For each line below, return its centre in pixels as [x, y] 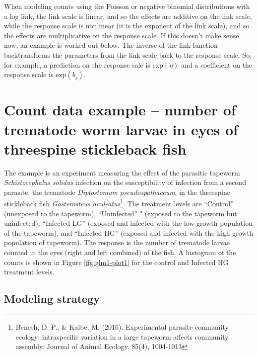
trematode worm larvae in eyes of [121, 129]
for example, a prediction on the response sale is [77, 64]
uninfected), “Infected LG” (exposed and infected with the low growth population [128, 223]
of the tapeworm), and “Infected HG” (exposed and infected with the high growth [129, 232]
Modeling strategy [52, 299]
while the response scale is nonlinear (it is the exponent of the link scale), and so [127, 26]
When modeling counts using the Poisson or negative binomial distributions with [127, 6]
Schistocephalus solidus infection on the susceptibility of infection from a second [125, 182]
